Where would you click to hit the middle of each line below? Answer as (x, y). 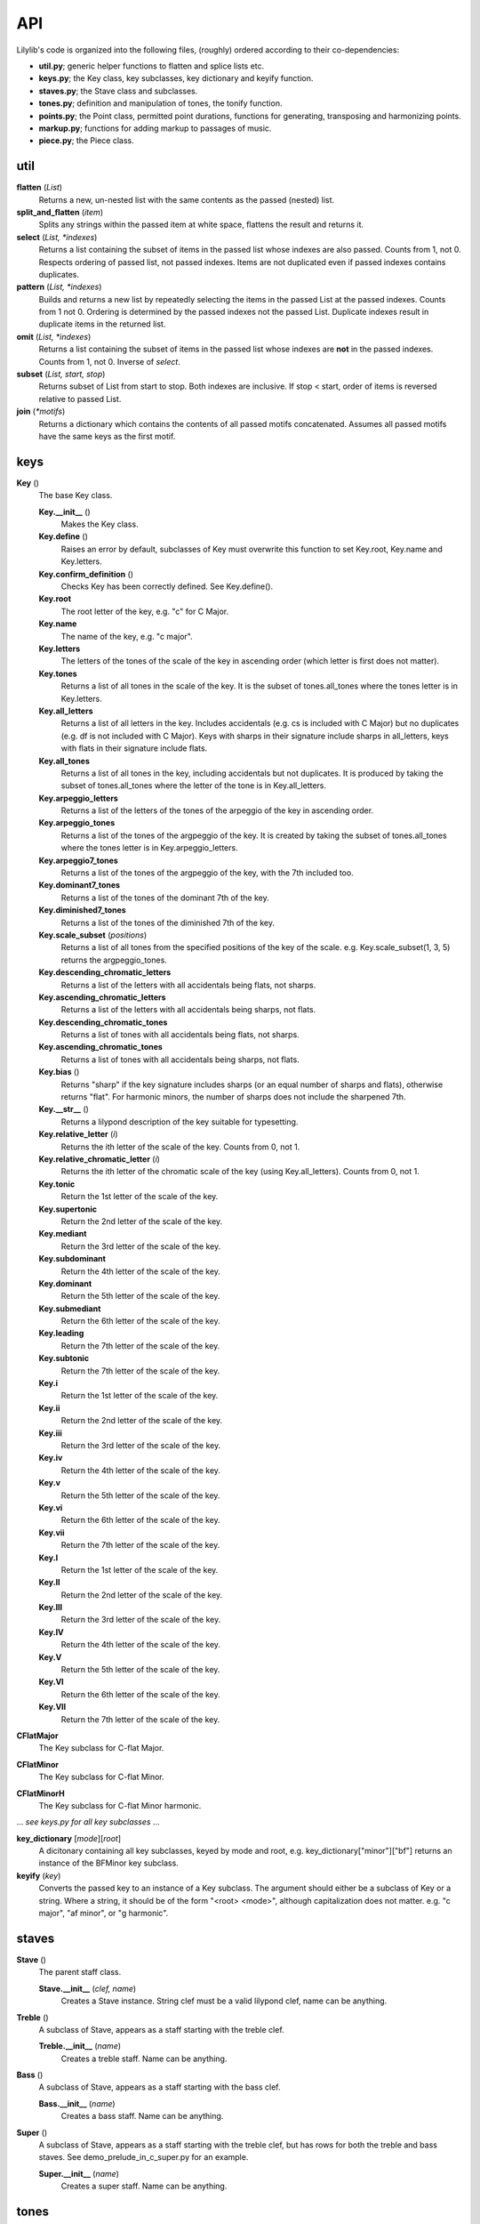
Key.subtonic (64, 1358)
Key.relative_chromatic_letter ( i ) (99, 1159)
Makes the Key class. (100, 524)
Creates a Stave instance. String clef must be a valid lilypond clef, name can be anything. (224, 2001)
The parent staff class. (80, 1972)
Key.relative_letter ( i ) (79, 1134)
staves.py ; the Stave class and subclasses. (118, 91)
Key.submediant (70, 1309)
